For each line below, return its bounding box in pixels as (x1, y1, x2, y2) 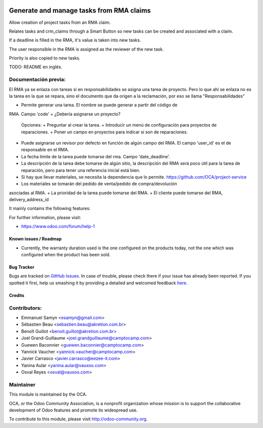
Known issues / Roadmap (9, 236, 62, 242)
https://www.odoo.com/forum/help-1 (21, 223, 95, 229)
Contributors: (9, 304, 42, 311)
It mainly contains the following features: (9, 205, 91, 211)
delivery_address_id (9, 197, 49, 203)
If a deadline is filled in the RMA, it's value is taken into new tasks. (9, 37, 141, 43)
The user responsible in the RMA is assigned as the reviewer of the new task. (9, 46, 164, 52)
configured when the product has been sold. (21, 252, 111, 258)
